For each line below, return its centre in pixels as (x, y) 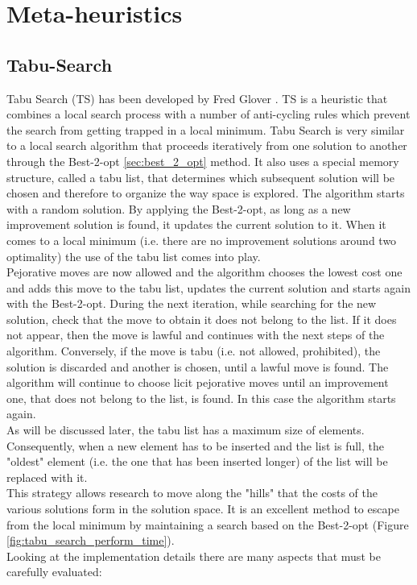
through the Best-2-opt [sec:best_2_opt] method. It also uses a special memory (203, 161)
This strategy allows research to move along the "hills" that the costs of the (192, 493)
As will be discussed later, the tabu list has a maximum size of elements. (186, 430)
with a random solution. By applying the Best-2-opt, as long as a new (179, 208)
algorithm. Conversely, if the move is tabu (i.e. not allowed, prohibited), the (194, 351)
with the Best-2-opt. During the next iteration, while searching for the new (192, 303)
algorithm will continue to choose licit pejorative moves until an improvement (198, 382)
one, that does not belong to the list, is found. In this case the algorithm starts (201, 398)
